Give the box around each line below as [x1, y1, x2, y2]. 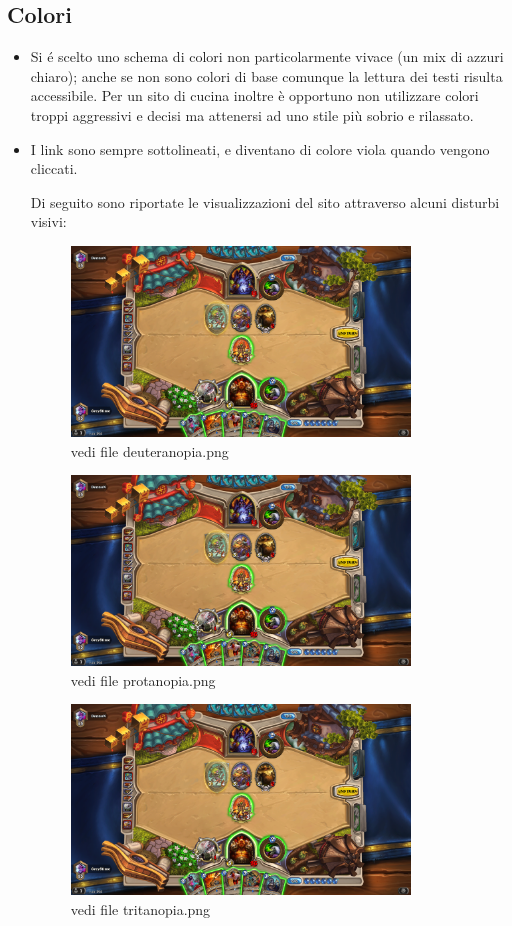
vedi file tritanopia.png [70, 898, 211, 919]
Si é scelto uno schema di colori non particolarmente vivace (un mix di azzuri [30, 46, 504, 67]
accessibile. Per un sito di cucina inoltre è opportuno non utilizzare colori [30, 85, 479, 106]
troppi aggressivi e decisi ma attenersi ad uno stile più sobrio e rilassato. [30, 104, 474, 125]
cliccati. [30, 158, 78, 179]
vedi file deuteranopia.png [70, 440, 229, 461]
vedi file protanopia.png [70, 669, 216, 690]
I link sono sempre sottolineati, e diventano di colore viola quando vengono [30, 138, 490, 159]
